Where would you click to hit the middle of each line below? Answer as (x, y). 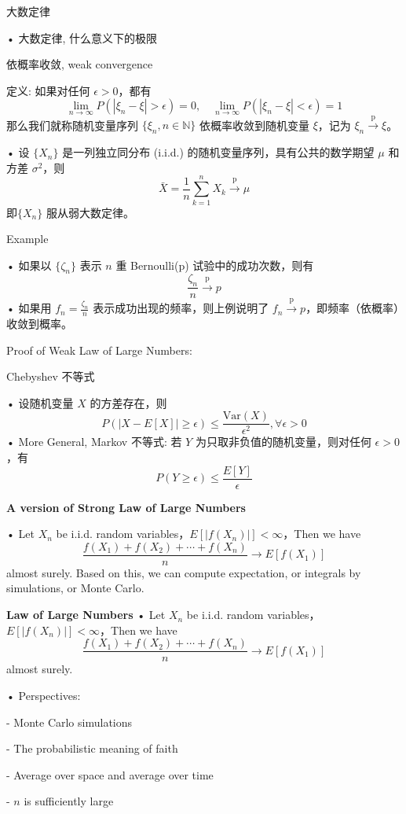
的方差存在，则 (128, 402)
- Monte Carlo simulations (69, 722)
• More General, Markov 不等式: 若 (94, 442)
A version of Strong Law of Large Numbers (126, 507)
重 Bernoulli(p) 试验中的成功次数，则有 (215, 265)
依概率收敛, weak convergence (80, 64)
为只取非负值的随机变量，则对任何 (283, 442)
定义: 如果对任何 (48, 90)
